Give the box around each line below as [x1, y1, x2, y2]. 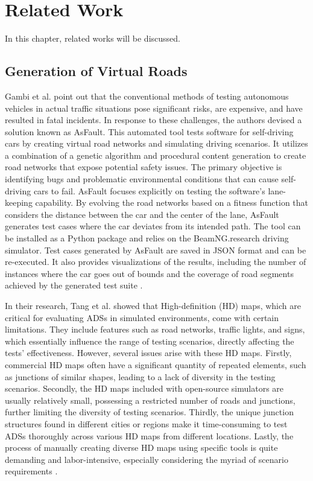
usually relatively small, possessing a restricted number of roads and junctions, [5, 393, 296, 406]
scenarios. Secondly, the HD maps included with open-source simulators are [5, 382, 284, 395]
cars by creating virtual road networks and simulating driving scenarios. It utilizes [5, 137, 308, 150]
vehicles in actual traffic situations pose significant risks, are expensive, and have [5, 101, 303, 114]
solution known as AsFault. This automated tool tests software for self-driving [5, 125, 294, 138]
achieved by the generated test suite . [5, 279, 143, 291]
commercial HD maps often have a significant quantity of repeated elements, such [5, 358, 306, 371]
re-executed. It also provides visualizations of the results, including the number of [5, 255, 306, 268]
